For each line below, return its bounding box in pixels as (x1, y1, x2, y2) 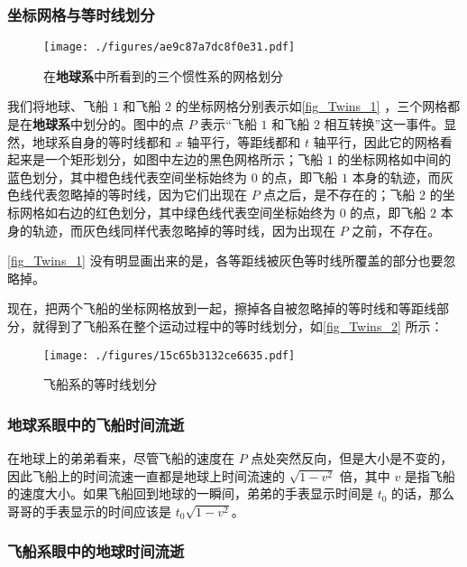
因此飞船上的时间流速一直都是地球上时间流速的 (7, 466, 285, 485)
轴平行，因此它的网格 (313, 132, 440, 151)
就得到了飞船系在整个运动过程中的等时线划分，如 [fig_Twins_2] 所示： (32, 317, 444, 335)
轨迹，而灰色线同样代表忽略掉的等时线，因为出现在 (32, 220, 335, 239)
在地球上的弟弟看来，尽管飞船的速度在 (7, 449, 234, 468)
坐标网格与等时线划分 (7, 3, 155, 25)
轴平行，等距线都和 (187, 132, 301, 151)
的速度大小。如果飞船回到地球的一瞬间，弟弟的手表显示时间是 (7, 484, 373, 503)
